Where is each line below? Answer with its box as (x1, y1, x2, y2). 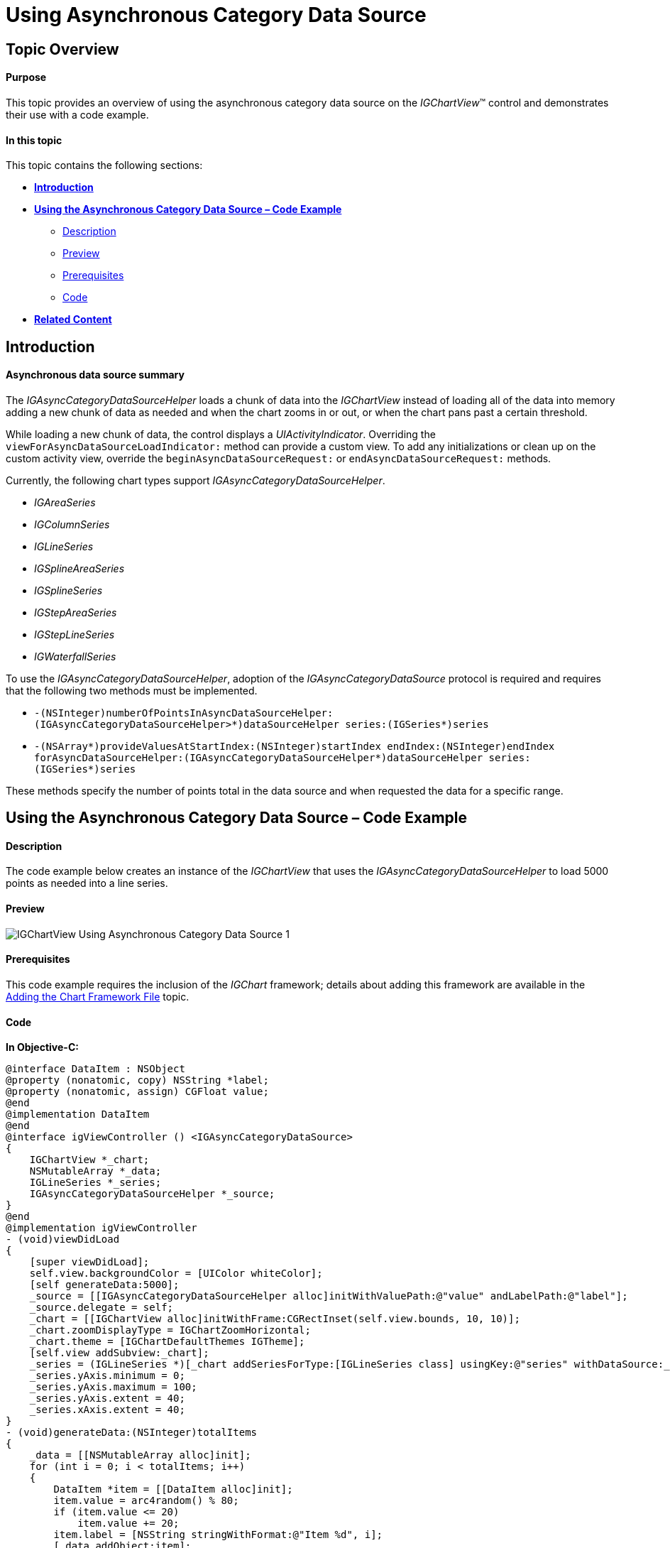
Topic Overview (6, 40, 119, 58)
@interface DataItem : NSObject (6, 1063, 185, 1075)
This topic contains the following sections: (6, 159, 203, 172)
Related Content (34, 313, 112, 326)
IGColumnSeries (34, 518, 110, 530)
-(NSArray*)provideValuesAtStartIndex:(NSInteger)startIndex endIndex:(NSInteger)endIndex (34, 740, 555, 752)
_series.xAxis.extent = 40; (29, 1404, 185, 1416)
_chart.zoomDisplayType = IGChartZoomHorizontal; (29, 1324, 311, 1336)
